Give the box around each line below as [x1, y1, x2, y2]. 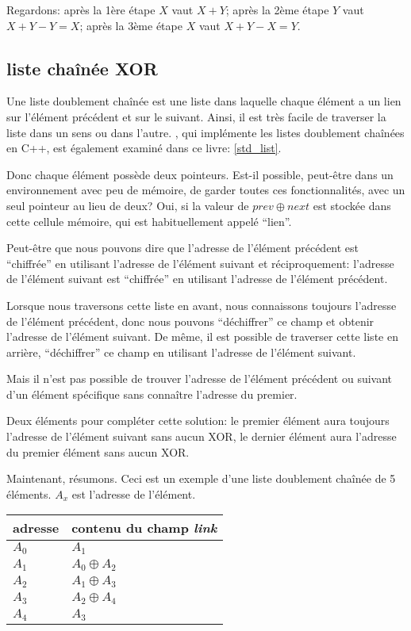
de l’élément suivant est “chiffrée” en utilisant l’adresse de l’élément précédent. [6, 270, 388, 287]
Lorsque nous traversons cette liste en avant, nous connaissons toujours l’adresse [6, 296, 397, 313]
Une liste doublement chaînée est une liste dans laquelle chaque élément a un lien [6, 93, 401, 109]
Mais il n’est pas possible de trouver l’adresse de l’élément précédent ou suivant [6, 370, 393, 387]
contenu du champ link [71, 518, 217, 537]
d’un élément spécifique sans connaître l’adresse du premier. [6, 385, 298, 402]
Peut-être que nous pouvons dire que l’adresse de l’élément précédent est [6, 239, 359, 256]
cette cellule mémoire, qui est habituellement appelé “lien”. [6, 212, 292, 229]
